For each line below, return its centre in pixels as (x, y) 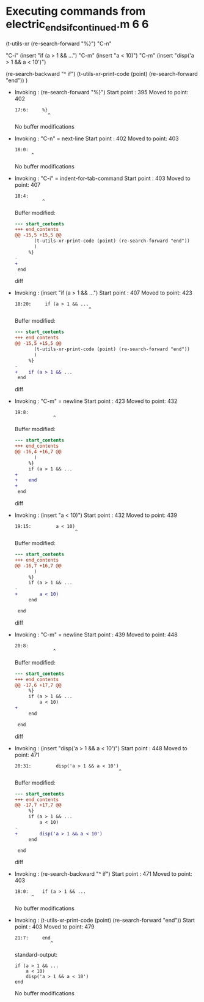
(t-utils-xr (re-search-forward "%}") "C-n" (59, 43)
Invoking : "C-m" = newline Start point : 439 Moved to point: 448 (96, 635)
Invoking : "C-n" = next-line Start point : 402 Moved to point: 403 (97, 138)
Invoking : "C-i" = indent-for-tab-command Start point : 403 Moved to (102, 178)
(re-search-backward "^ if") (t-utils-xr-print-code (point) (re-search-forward (102, 73)
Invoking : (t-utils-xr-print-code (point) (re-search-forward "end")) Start (105, 921)
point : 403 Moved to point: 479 (54, 927)
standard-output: (36, 955)
